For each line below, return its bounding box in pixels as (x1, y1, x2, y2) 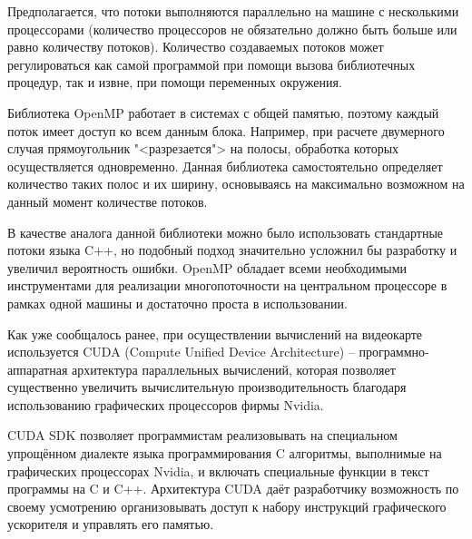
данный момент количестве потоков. (7, 191, 208, 211)
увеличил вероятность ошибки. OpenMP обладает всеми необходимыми (7, 258, 408, 277)
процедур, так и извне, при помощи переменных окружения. (7, 73, 342, 92)
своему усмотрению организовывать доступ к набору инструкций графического (7, 496, 447, 515)
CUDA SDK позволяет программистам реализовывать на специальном (7, 426, 398, 445)
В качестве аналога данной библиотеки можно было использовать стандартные (7, 222, 444, 241)
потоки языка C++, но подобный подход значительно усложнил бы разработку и (7, 240, 457, 260)
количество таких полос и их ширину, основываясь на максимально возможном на (7, 174, 465, 193)
